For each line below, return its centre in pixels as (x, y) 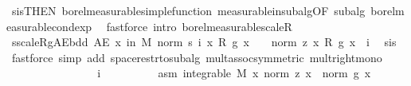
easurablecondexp (49, 26)
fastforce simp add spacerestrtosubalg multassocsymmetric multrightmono (197, 57)
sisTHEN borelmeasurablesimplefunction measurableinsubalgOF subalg (188, 10)
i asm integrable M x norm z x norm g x (234, 73)
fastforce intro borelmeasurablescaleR (199, 26)
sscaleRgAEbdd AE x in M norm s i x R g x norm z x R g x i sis (204, 42)
